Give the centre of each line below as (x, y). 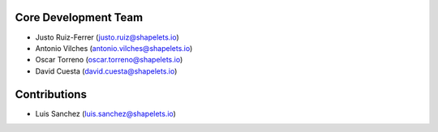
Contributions (51, 94)
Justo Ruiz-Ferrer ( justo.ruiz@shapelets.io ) (107, 37)
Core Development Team (79, 17)
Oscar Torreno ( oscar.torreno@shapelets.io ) (109, 60)
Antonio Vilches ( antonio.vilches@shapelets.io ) (114, 48)
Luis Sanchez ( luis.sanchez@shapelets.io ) (105, 113)
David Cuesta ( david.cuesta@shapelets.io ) (106, 71)
